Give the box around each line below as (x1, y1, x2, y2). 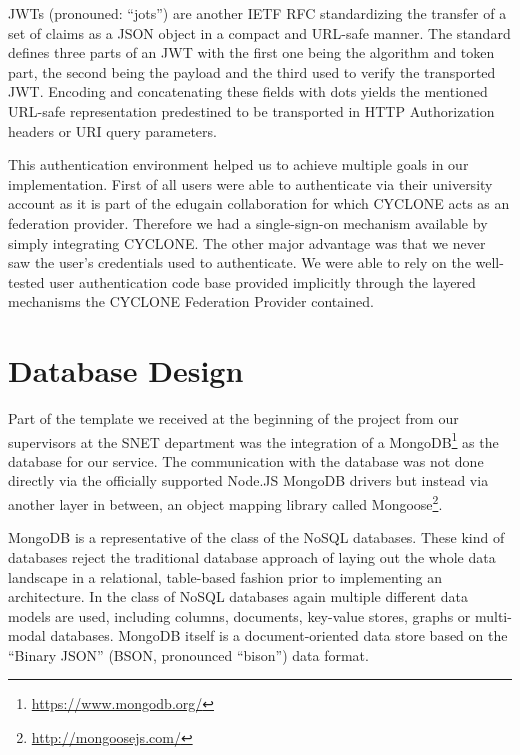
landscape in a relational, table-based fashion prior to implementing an (8, 566, 442, 587)
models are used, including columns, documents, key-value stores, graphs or (8, 605, 471, 626)
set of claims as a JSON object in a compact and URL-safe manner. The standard (8, 22, 511, 43)
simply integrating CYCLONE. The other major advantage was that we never (8, 232, 486, 253)
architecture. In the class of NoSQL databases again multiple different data (8, 586, 468, 607)
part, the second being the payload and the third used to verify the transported (8, 61, 496, 82)
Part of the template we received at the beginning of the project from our (8, 408, 459, 429)
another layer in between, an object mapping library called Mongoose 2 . (8, 491, 443, 514)
